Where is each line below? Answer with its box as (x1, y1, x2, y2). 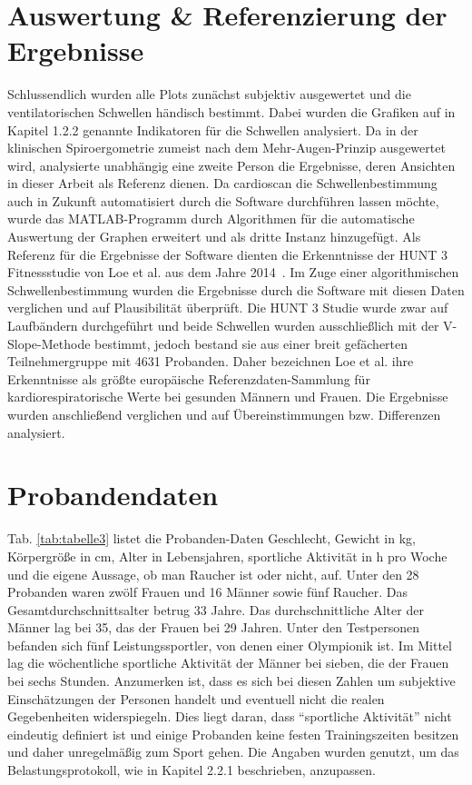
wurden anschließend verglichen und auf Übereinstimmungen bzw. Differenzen (7, 405, 441, 423)
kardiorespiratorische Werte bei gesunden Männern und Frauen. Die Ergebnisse (7, 387, 448, 406)
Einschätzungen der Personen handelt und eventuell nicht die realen (7, 689, 385, 708)
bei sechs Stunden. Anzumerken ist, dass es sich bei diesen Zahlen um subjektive (7, 671, 456, 691)
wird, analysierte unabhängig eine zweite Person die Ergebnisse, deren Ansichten (7, 155, 456, 174)
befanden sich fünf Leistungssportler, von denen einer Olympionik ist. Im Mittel (7, 635, 452, 654)
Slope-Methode (7, 333, 91, 353)
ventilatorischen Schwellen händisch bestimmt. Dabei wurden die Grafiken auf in (7, 102, 456, 121)
